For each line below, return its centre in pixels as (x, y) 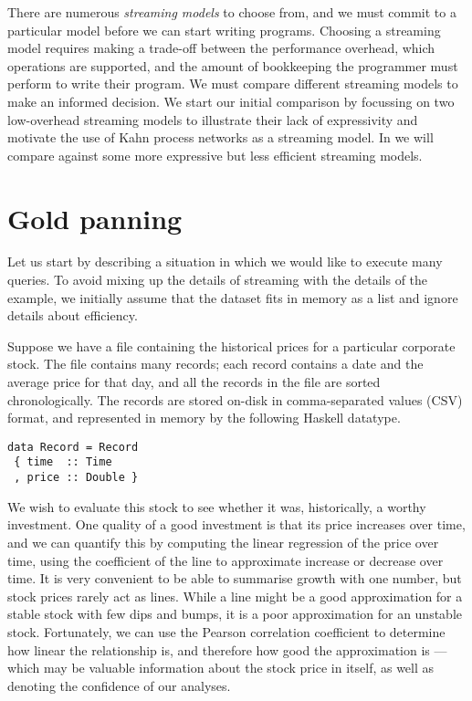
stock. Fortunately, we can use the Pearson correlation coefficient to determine (226, 631)
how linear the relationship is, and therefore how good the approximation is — (227, 649)
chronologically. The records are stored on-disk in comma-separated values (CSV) (235, 399)
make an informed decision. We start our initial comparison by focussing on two (231, 101)
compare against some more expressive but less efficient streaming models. (215, 155)
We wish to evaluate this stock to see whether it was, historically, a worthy (217, 506)
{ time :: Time (63, 462)
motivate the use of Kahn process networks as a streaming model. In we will (220, 137)
